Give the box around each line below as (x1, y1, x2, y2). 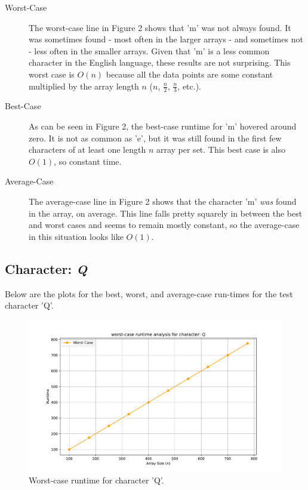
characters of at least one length (29, 143, 146, 156)
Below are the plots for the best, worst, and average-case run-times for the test (5, 287, 293, 300)
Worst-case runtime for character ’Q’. (29, 473, 164, 486)
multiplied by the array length (29, 79, 139, 92)
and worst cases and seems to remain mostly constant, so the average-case (29, 218, 300, 231)
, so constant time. (54, 155, 122, 167)
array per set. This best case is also (156, 143, 285, 156)
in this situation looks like (29, 230, 124, 242)
